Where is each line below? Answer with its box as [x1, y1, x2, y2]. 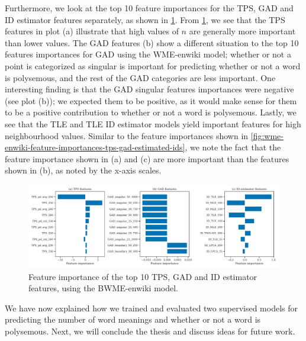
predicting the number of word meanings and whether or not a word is [5, 313, 261, 326]
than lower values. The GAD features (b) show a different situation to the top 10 [5, 36, 299, 49]
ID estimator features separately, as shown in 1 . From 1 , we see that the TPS [5, 13, 285, 25]
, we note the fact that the [185, 141, 281, 153]
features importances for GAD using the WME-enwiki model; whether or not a [5, 48, 291, 60]
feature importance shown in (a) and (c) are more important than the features [5, 152, 289, 165]
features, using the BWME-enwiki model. [28, 282, 178, 294]
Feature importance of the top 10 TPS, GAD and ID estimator [28, 270, 257, 282]
